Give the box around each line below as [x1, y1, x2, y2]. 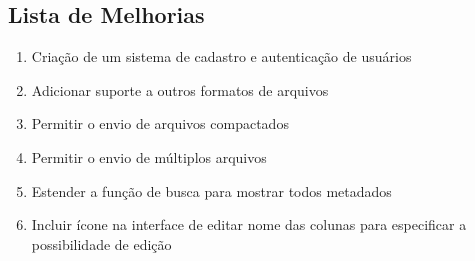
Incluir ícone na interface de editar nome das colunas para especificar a [31, 214, 467, 235]
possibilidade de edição [31, 233, 172, 254]
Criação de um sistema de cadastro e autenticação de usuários [31, 46, 412, 67]
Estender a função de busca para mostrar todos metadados [31, 180, 392, 201]
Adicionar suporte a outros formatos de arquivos [31, 79, 329, 100]
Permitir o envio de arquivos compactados [31, 113, 289, 134]
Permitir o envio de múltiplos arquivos [31, 146, 267, 167]
